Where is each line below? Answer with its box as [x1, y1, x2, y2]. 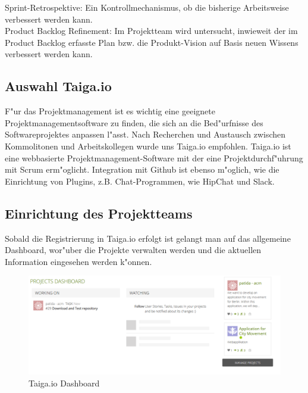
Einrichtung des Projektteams [5, 204, 193, 222]
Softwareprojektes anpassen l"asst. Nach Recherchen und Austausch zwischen [5, 128, 286, 141]
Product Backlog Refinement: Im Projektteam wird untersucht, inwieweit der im [5, 24, 298, 37]
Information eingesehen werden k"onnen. [5, 255, 152, 267]
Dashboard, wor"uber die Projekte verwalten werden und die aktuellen [5, 244, 262, 256]
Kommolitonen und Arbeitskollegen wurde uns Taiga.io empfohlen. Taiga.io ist [5, 139, 291, 152]
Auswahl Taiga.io [5, 77, 112, 95]
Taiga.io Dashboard [29, 376, 100, 389]
